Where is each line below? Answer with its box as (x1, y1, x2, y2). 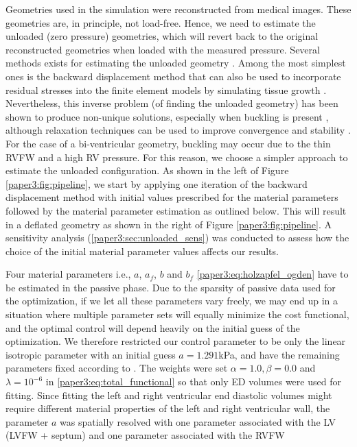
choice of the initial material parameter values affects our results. (5, 243, 279, 258)
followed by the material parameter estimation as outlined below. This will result (5, 203, 347, 217)
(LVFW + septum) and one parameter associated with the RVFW (5, 428, 285, 442)
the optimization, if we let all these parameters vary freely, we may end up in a (5, 293, 338, 308)
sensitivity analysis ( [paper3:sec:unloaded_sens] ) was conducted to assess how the (5, 230, 349, 245)
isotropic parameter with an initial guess (5, 347, 176, 361)
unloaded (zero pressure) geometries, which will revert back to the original (5, 29, 319, 43)
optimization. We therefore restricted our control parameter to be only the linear (5, 334, 346, 348)
